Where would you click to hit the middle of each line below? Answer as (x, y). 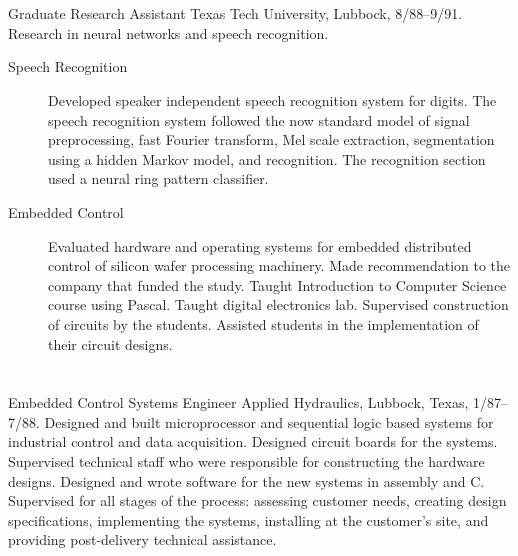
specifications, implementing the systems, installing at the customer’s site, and (248, 519)
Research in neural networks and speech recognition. (168, 32)
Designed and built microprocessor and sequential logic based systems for (269, 421)
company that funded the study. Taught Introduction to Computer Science (277, 284)
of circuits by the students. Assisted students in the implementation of (263, 323)
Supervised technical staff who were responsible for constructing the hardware (246, 461)
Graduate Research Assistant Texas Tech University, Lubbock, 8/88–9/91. (235, 13)
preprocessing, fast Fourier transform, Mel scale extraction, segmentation (271, 139)
